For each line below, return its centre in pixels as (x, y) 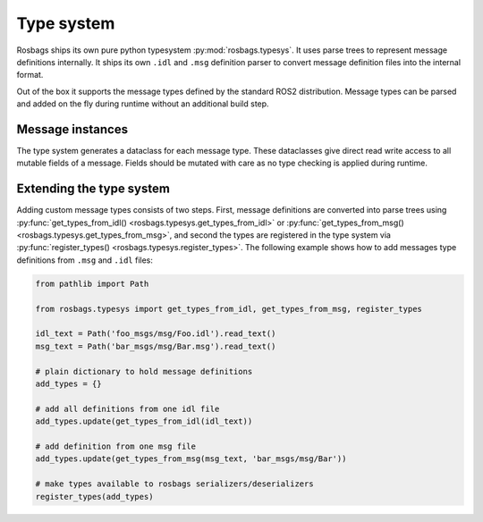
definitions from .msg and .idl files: (85, 260)
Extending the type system (93, 189)
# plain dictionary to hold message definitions (144, 371)
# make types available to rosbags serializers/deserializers (174, 484)
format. (30, 75)
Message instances (72, 129)
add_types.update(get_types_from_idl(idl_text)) (144, 421)
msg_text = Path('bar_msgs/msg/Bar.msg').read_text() (156, 346)
